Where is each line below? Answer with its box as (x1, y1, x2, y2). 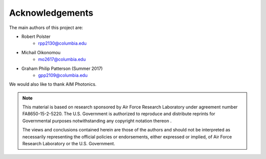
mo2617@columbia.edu (38, 57, 86, 63)
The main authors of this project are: (9, 25, 83, 31)
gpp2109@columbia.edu (38, 72, 88, 78)
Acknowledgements (9, 7, 94, 18)
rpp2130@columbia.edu (38, 40, 87, 46)
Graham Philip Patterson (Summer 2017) (21, 65, 103, 71)
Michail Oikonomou (21, 49, 61, 55)
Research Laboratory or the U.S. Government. (22, 141, 115, 147)
